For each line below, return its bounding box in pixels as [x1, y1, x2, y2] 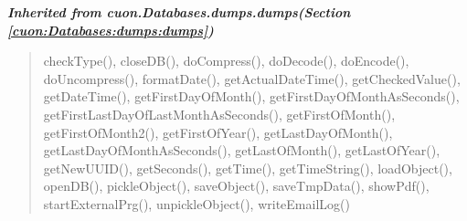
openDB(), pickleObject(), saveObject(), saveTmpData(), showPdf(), [43, 176, 430, 195]
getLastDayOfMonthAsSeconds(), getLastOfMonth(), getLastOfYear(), [43, 141, 440, 160]
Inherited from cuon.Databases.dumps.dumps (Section [7, 3, 351, 21]
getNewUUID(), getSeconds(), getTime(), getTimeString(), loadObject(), [43, 158, 452, 177]
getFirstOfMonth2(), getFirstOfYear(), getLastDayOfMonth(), [43, 122, 393, 142]
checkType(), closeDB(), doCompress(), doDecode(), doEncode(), [43, 51, 409, 70]
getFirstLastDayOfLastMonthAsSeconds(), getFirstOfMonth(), [43, 104, 396, 123]
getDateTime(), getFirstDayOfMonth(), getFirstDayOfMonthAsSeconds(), [43, 87, 460, 106]
